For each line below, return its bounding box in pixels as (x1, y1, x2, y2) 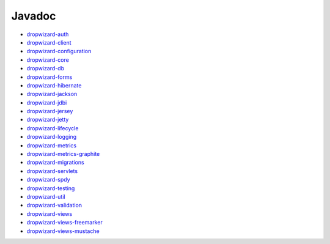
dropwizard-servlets (26, 167, 78, 174)
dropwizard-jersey (26, 108, 73, 115)
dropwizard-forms (26, 73, 73, 81)
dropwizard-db (26, 65, 64, 72)
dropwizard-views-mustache (26, 227, 100, 235)
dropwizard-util (26, 193, 65, 200)
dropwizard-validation (26, 202, 82, 209)
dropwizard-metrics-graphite (26, 150, 100, 158)
